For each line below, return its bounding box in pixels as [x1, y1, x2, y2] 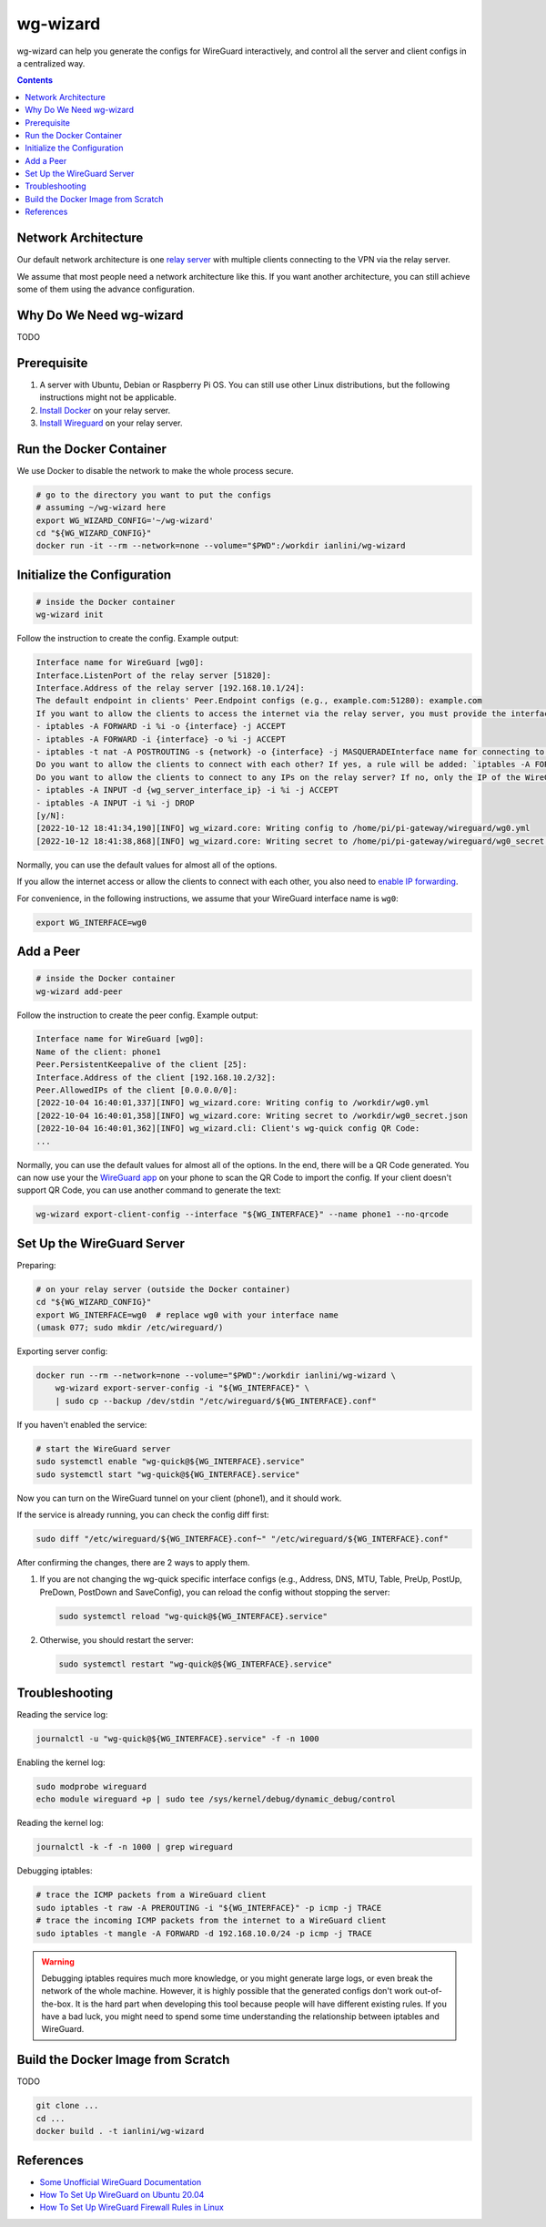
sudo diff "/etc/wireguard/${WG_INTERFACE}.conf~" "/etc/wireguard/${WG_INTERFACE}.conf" [35, 1534, 450, 1544]
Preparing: [16, 1259, 56, 1270]
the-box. [41, 1998, 74, 2009]
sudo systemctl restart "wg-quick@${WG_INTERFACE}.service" [58, 1658, 333, 1669]
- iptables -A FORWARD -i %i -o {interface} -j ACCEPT [35, 721, 286, 732]
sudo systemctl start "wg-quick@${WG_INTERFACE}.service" [35, 1469, 300, 1480]
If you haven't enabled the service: [16, 1419, 147, 1430]
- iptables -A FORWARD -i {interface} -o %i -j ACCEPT [35, 734, 286, 744]
